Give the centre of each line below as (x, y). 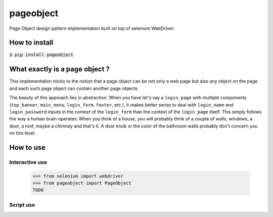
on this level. (22, 133)
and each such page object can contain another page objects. (74, 88)
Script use (22, 205)
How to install (31, 43)
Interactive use (28, 162)
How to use (27, 147)
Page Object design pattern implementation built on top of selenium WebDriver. (92, 28)
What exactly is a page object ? (59, 69)
